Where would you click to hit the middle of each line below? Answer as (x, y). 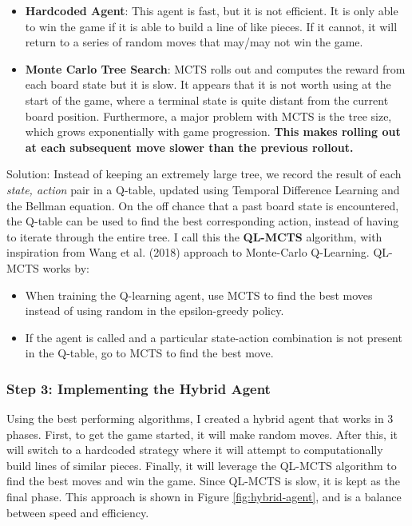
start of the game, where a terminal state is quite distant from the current (207, 100)
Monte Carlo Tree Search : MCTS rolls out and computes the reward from (215, 68)
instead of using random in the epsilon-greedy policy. (154, 311)
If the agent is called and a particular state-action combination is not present (214, 337)
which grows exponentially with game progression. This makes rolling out (213, 131)
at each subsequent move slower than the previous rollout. (189, 147)
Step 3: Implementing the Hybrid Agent (139, 388)
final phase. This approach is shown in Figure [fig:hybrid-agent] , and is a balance (204, 497)
